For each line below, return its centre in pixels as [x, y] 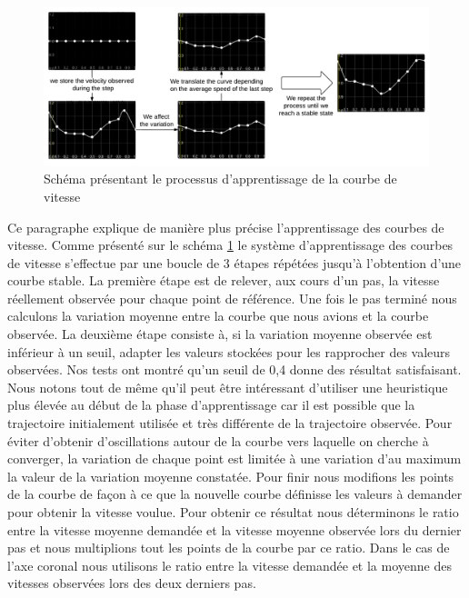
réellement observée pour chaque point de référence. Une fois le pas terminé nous [232, 298]
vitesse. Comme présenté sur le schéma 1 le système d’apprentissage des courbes [230, 245]
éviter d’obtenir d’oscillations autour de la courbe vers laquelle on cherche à [218, 440]
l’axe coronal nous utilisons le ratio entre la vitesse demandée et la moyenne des [230, 565]
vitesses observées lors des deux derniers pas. [132, 583]
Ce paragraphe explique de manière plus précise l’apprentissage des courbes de [226, 227]
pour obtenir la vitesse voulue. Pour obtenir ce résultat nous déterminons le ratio [233, 512]
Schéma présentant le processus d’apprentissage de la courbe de [220, 179]
